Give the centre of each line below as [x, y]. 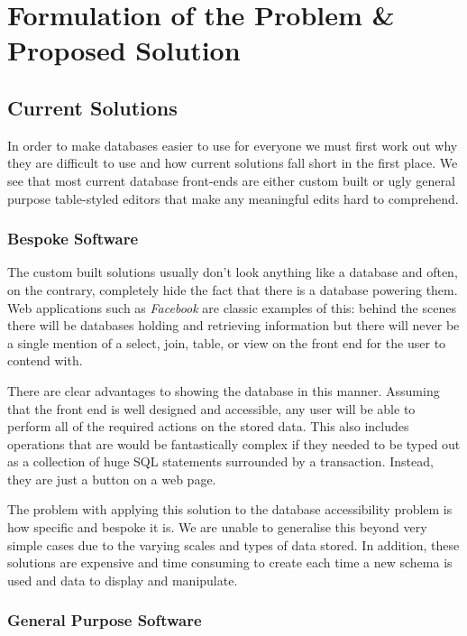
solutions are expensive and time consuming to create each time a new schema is [230, 562]
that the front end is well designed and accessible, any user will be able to [211, 408]
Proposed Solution [124, 50]
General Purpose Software [105, 620]
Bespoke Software [73, 239]
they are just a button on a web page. [112, 479]
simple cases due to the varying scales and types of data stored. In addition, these [233, 544]
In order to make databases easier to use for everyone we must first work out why [233, 145]
